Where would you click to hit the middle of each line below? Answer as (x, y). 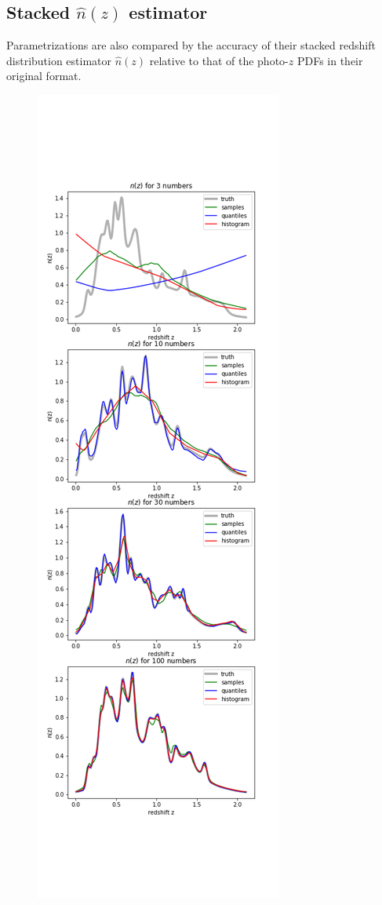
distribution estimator (59, 60)
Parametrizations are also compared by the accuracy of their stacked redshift (191, 45)
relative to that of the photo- (219, 60)
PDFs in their (330, 60)
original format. (44, 76)
